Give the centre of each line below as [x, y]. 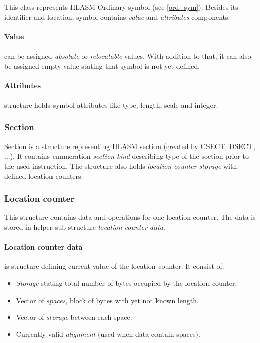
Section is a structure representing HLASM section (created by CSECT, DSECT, [130, 146]
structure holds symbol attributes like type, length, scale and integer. [111, 104]
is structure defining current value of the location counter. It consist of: [114, 266]
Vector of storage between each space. [74, 317]
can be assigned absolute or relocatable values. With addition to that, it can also [128, 55]
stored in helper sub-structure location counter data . [85, 227]
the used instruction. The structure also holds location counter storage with [121, 165]
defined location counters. [44, 176]
